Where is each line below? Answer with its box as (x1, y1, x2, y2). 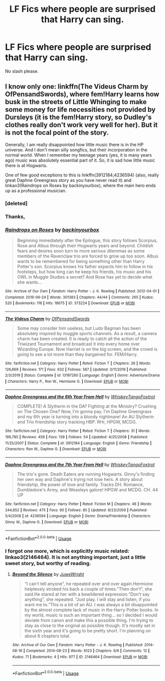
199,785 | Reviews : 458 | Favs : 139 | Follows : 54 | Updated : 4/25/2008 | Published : (5, 435, 148, 440)
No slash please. (5, 68, 39, 74)
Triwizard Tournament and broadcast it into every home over (17, 340, 140, 347)
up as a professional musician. (5, 188, 67, 194)
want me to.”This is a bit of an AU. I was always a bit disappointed (24, 601, 158, 607)
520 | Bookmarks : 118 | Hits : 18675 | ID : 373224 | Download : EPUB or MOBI (5, 301, 135, 306)
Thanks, (5, 213, 26, 220)
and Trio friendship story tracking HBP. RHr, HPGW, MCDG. (17, 419, 137, 425)
